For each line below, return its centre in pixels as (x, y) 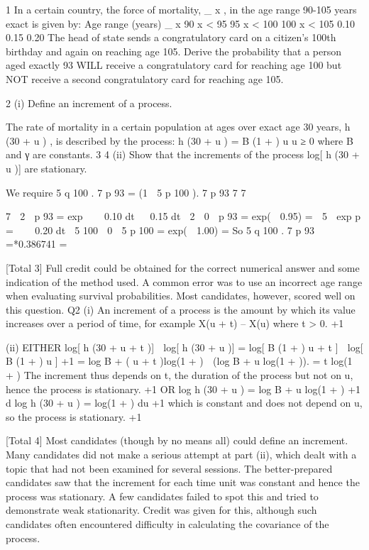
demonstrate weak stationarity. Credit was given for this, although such (161, 510)
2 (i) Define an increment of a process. (89, 103)
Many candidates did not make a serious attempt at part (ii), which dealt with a (181, 455)
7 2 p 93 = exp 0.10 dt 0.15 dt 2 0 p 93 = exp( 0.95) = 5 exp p (183, 216)
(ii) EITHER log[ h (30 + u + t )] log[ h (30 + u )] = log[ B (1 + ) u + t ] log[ (184, 347)
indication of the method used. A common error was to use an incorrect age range (184, 281)
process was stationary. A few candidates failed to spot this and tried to (162, 496)
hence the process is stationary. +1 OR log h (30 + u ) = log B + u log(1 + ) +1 (183, 389)
